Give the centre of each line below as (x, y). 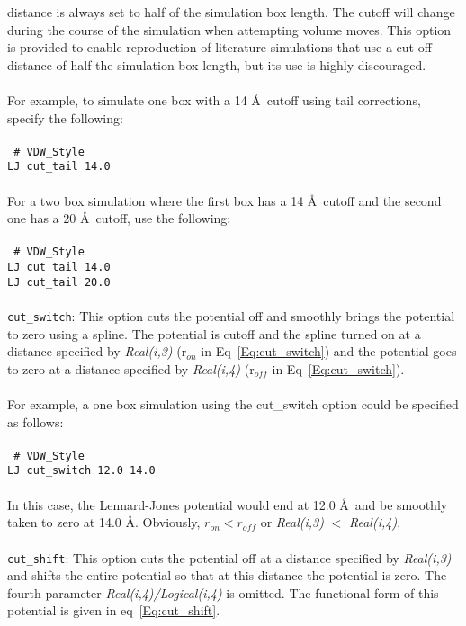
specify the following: (65, 117)
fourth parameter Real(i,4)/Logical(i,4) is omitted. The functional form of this (223, 592)
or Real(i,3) (292, 522)
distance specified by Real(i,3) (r (97, 351)
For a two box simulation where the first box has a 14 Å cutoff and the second (224, 200)
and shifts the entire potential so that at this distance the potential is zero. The (227, 575)
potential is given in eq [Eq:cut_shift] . (114, 610)
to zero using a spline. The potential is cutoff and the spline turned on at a (214, 333)
